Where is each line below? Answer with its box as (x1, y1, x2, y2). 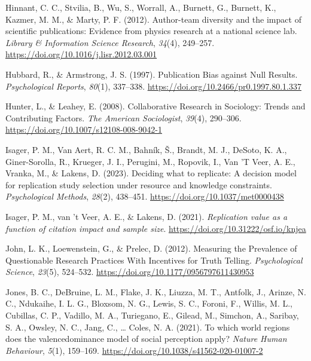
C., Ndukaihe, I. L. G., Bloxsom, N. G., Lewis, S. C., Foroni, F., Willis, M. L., (5, 297, 293, 310)
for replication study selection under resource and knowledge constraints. (5, 178, 272, 191)
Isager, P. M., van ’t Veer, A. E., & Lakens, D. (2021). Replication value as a (5, 210, 288, 222)
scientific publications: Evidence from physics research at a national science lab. (5, 25, 297, 37)
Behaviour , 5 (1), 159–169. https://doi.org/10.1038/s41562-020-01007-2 (5, 344, 263, 356)
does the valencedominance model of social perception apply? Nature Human (5, 332, 287, 345)
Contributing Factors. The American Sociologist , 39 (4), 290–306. (5, 111, 242, 124)
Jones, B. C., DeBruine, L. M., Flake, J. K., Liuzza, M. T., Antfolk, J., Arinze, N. (5, 285, 306, 298)
